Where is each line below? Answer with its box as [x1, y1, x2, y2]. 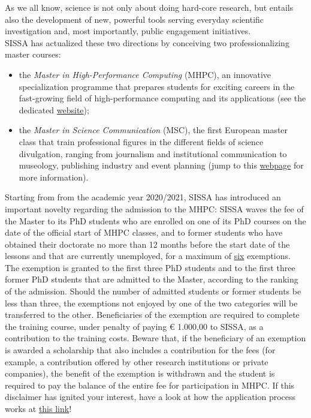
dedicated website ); [19, 103, 89, 116]
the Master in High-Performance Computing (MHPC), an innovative [19, 68, 271, 80]
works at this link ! [5, 402, 72, 414]
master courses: [5, 48, 61, 61]
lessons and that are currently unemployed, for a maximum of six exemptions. [5, 249, 291, 262]
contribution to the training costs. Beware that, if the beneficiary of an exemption [5, 332, 306, 344]
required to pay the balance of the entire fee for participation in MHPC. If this [5, 378, 295, 391]
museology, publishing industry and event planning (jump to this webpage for [19, 159, 304, 172]
